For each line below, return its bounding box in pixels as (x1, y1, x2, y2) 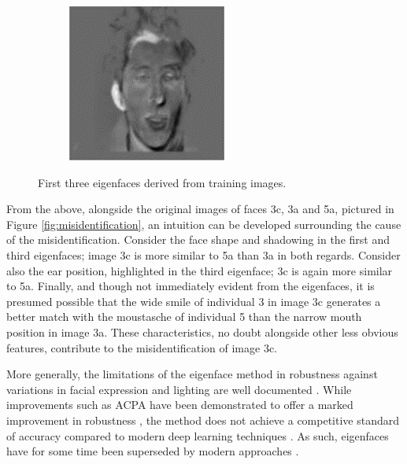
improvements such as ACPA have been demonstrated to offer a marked (6, 396, 353, 413)
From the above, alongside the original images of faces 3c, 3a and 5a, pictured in (6, 201, 394, 217)
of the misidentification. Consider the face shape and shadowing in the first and (6, 231, 390, 248)
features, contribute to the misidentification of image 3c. (6, 339, 278, 355)
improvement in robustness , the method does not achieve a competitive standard (6, 411, 400, 428)
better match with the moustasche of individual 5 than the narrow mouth (6, 308, 362, 325)
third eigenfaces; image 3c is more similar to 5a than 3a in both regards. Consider (6, 246, 401, 263)
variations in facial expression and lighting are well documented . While (6, 381, 352, 397)
